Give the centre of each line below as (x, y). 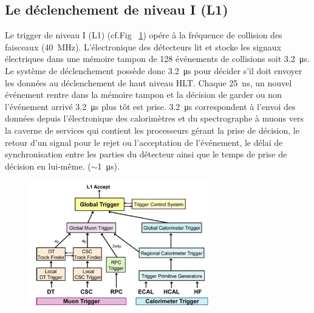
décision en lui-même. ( (48, 166)
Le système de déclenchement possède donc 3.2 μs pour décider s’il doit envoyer (154, 70)
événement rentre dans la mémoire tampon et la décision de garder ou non (143, 95)
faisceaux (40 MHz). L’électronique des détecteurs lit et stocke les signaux (143, 46)
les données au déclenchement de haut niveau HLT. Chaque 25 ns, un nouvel (148, 82)
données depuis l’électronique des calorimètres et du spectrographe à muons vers (154, 118)
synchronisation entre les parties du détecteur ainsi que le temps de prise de (146, 154)
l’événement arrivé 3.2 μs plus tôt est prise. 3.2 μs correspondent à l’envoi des (150, 106)
